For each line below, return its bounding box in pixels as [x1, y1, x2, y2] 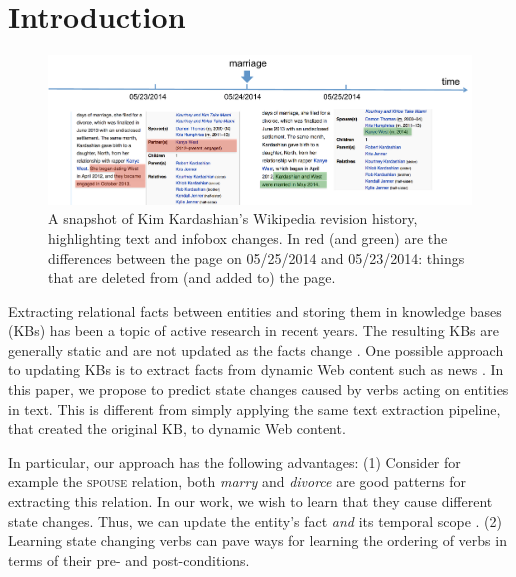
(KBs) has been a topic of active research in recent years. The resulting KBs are [8, 320, 500, 341]
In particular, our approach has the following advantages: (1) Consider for [8, 451, 461, 472]
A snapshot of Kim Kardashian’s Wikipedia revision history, [48, 208, 418, 229]
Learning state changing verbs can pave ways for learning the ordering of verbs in [8, 530, 507, 551]
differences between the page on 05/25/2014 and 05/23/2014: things [48, 247, 465, 268]
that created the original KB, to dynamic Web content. [8, 418, 346, 439]
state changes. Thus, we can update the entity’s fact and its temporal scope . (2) [8, 510, 502, 531]
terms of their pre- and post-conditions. [8, 549, 250, 570]
